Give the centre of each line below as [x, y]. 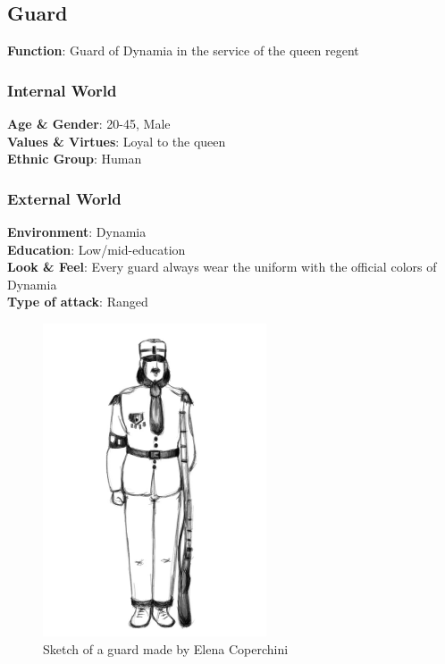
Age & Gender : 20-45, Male [89, 124]
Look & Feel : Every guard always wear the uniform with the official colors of [222, 267]
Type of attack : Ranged [78, 302]
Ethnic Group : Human [75, 159]
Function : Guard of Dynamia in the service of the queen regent [183, 50]
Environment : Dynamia [77, 232]
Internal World [62, 90]
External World [64, 198]
